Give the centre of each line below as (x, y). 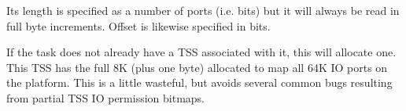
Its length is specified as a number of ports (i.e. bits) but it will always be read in (203, 10)
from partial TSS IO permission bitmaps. (105, 97)
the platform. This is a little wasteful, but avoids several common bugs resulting (199, 82)
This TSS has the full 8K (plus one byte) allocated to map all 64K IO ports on (197, 67)
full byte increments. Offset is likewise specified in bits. (138, 25)
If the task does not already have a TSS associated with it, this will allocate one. (201, 52)
